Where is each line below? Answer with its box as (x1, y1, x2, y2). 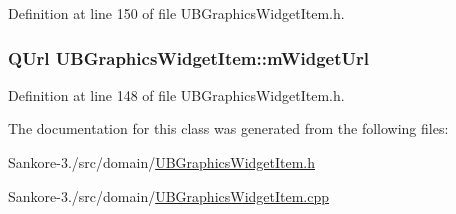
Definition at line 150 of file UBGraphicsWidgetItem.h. (8, 3, 345, 23)
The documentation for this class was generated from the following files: (8, 118, 449, 139)
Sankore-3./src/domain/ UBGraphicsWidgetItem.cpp (8, 185, 330, 206)
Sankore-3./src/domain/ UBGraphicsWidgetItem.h (8, 152, 316, 172)
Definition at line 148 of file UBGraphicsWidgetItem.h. (8, 84, 345, 105)
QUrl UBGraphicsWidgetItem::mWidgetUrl (8, 45, 369, 70)
